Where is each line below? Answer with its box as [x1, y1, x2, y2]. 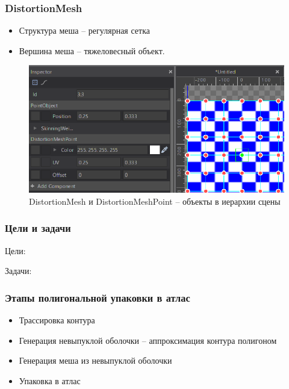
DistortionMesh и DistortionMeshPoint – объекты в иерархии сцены [29, 194, 281, 207]
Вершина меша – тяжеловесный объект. [19, 44, 165, 57]
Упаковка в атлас [19, 374, 81, 387]
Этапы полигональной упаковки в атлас [5, 290, 190, 305]
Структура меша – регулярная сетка [19, 24, 150, 37]
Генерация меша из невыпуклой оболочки [19, 354, 172, 367]
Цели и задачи [5, 220, 71, 235]
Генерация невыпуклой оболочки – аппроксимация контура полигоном [19, 334, 277, 346]
